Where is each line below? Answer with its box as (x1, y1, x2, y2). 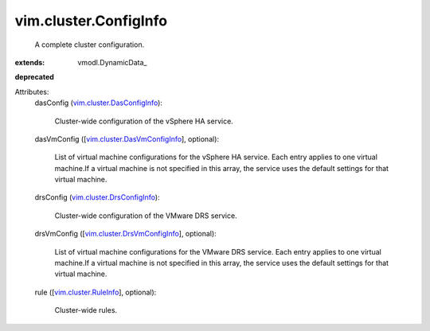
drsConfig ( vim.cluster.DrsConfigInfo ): (34, 193, 160, 202)
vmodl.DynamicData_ (77, 57, 147, 67)
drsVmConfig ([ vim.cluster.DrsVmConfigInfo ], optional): (34, 229, 217, 239)
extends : (14, 57, 45, 67)
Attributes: (14, 87, 49, 96)
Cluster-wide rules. (54, 306, 118, 315)
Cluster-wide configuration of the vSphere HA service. (54, 116, 234, 126)
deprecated (14, 72, 55, 82)
